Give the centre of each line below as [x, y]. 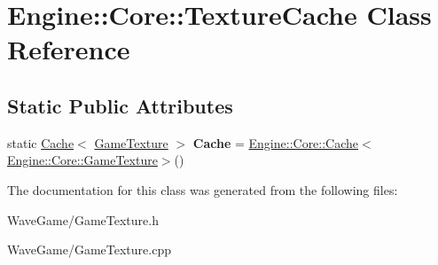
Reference [69, 49]
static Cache [41, 142]
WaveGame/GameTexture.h [83, 219]
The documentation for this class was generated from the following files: [203, 189]
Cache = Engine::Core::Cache [276, 142]
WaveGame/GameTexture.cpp [89, 249]
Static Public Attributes [120, 105]
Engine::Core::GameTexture [82, 160]
